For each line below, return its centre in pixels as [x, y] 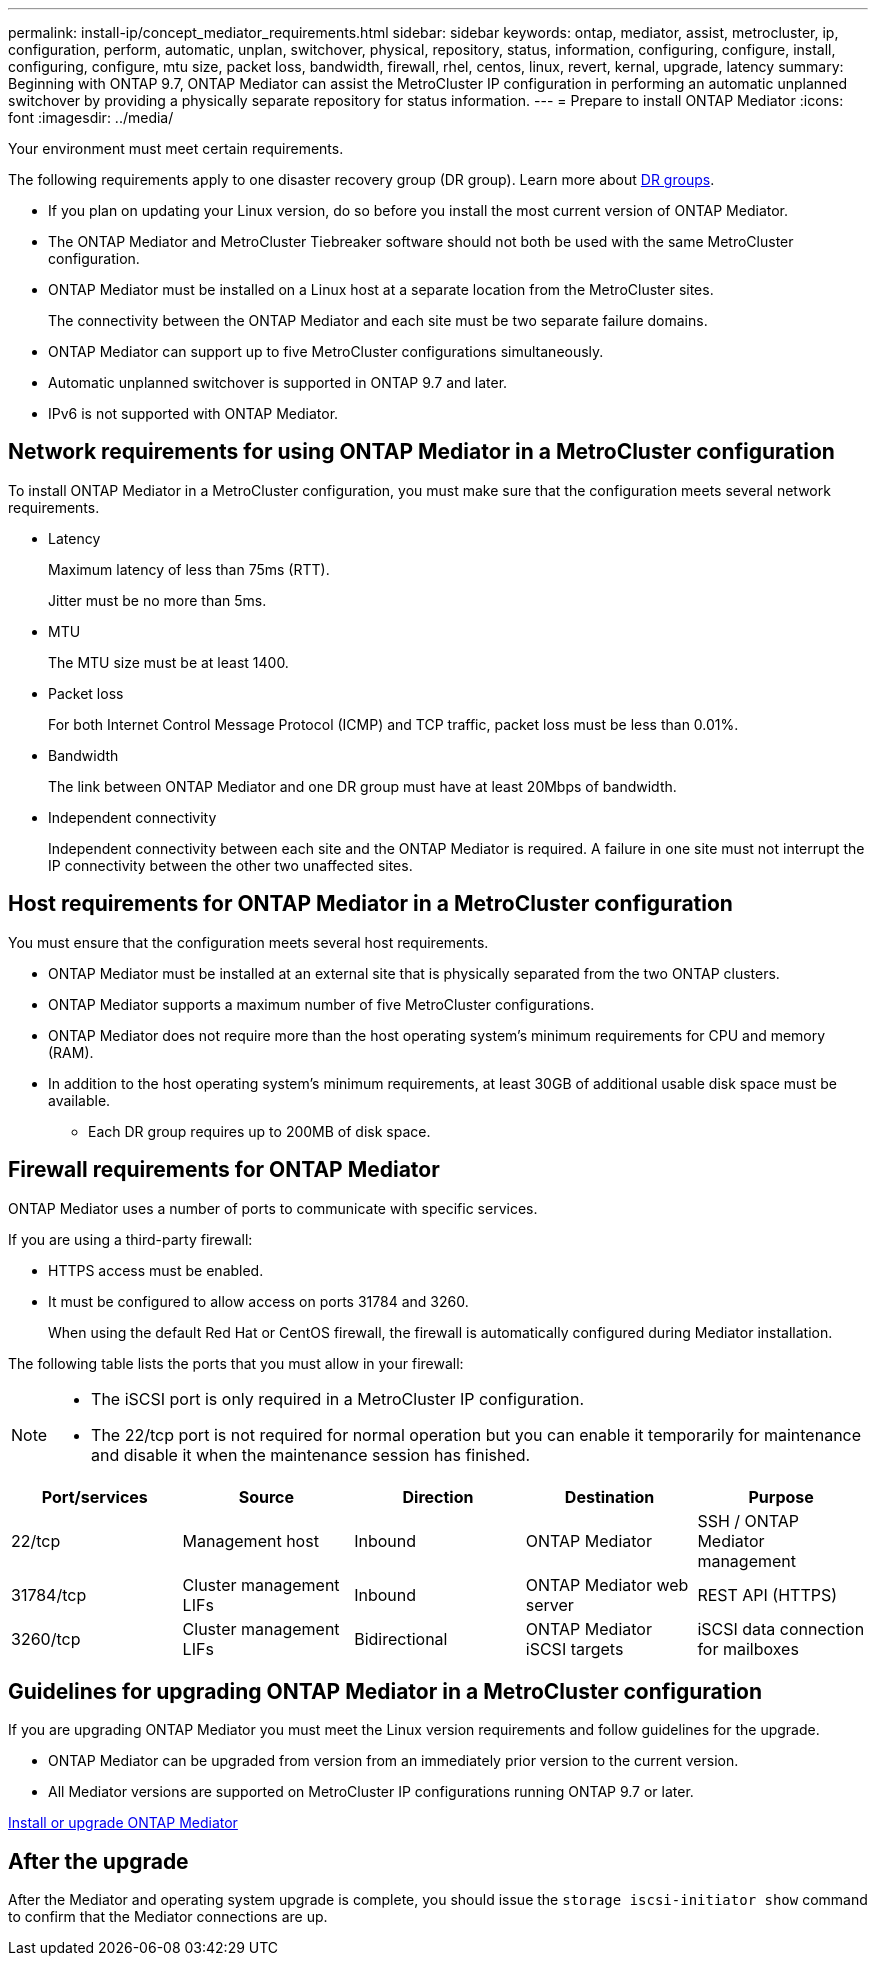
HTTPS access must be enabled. [156, 1270]
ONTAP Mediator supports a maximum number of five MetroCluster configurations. [321, 1004]
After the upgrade [98, 1861]
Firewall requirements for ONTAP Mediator [224, 1170]
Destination [609, 1496]
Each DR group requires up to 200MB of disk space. [259, 1131]
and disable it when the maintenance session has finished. [311, 1454]
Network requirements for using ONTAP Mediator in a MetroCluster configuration [421, 452]
